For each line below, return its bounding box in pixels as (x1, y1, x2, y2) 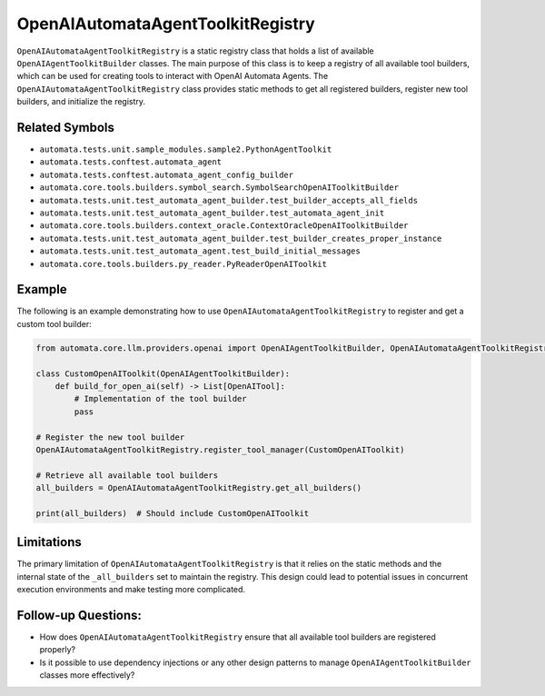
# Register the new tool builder (35, 432, 185, 442)
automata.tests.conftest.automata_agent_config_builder (39, 169, 294, 180)
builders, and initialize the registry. (16, 96, 145, 107)
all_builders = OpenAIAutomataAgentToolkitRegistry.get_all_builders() (35, 482, 362, 493)
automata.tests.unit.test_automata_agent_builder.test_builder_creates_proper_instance (39, 233, 442, 244)
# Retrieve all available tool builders (35, 470, 218, 481)
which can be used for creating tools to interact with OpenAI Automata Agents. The (16, 71, 329, 82)
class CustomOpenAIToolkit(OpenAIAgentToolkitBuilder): (35, 368, 291, 379)
